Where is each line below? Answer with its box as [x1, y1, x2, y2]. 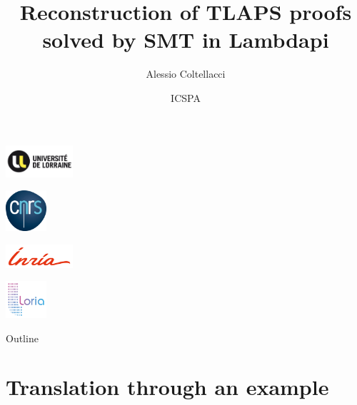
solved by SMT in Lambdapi [42, 25, 329, 54]
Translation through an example [6, 372, 329, 401]
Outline [6, 330, 39, 345]
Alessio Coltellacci [146, 66, 226, 81]
